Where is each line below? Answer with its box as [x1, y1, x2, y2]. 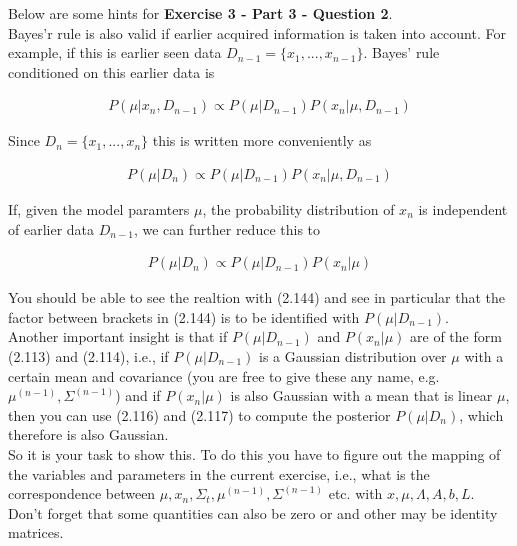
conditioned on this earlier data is [8, 61, 215, 82]
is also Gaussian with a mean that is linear [230, 385, 493, 406]
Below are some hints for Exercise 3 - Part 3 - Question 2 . [8, 3, 393, 23]
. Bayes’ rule [363, 42, 440, 63]
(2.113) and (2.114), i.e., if [8, 346, 169, 367]
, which [459, 404, 504, 425]
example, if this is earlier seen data [8, 42, 222, 63]
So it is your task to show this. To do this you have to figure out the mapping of [8, 444, 501, 464]
